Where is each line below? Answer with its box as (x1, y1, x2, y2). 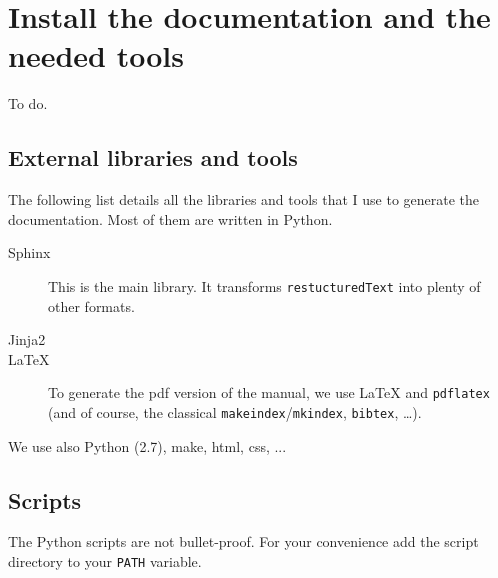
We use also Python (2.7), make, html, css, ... (8, 435, 287, 456)
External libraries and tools (8, 142, 298, 173)
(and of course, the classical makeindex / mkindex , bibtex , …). (48, 401, 422, 422)
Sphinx (8, 242, 51, 263)
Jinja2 (8, 329, 46, 350)
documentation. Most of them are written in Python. (8, 208, 333, 229)
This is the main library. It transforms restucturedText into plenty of (48, 275, 481, 296)
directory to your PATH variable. (8, 551, 202, 572)
